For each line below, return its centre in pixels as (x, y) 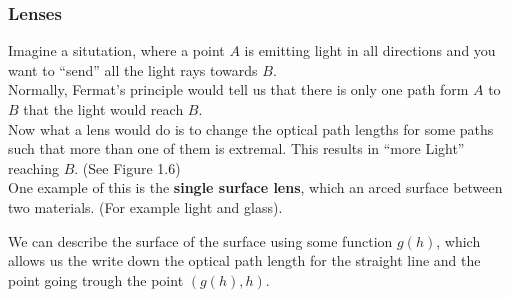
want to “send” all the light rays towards (133, 69)
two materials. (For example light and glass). (145, 206)
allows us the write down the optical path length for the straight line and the (244, 260)
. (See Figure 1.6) (127, 167)
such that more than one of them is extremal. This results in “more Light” (236, 148)
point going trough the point (96, 279)
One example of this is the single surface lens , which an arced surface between (255, 187)
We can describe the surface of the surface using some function (200, 240)
